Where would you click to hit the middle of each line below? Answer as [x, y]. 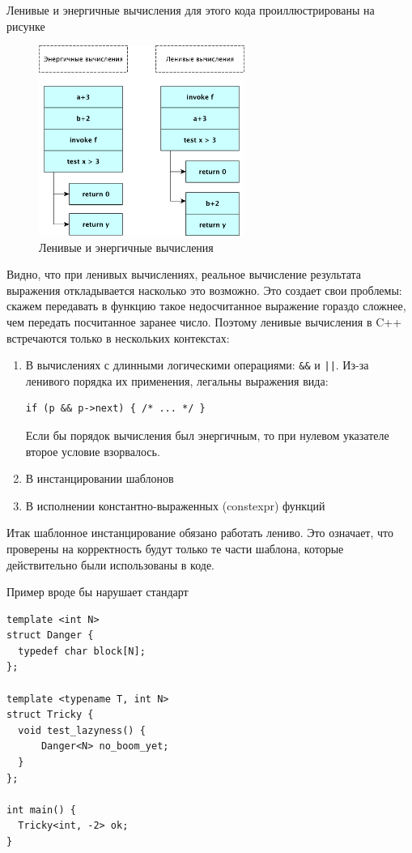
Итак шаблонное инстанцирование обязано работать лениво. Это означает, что [200, 533]
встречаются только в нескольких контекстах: [118, 337]
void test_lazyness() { [82, 730]
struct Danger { [50, 635]
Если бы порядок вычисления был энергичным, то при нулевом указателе [207, 435]
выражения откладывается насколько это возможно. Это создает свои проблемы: [204, 290]
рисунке [26, 26]
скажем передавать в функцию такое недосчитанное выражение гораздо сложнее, [206, 306]
